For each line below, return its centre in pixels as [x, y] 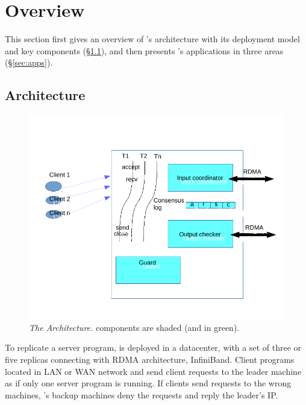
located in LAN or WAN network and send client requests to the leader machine [153, 371]
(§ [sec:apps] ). [29, 62]
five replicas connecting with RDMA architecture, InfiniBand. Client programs [150, 359]
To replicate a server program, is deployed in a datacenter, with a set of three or [153, 347]
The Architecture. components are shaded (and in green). [134, 327]
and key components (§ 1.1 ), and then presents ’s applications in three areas [144, 50]
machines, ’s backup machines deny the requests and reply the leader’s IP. [142, 394]
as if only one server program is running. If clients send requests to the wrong [148, 383]
